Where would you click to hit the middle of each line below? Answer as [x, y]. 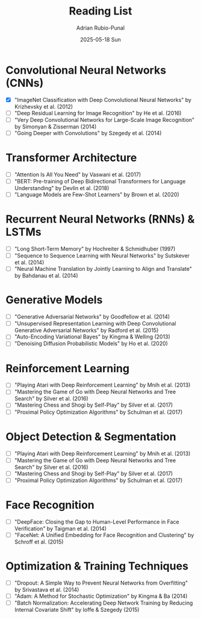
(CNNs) [25, 83]
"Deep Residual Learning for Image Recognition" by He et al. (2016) [98, 113]
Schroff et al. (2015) [39, 542]
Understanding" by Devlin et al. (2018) [62, 188]
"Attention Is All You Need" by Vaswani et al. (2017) [78, 174]
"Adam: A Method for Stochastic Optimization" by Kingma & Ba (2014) [101, 596]
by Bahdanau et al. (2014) [46, 276]
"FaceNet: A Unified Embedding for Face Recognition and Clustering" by [104, 535]
